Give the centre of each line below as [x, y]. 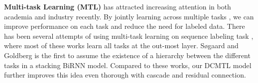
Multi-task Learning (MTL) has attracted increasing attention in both [118, 6]
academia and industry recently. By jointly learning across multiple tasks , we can [129, 16]
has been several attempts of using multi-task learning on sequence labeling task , [129, 36]
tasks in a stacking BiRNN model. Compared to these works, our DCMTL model [128, 65]
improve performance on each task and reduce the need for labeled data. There [125, 26]
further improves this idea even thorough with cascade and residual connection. [125, 75]
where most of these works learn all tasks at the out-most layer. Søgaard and [121, 45]
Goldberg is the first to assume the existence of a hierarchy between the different [127, 55]
